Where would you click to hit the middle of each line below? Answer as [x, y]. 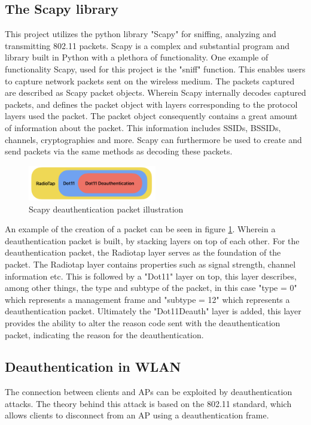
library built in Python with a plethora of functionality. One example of [137, 57]
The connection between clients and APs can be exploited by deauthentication [149, 392]
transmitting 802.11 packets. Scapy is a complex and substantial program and [147, 45]
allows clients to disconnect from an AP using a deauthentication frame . [137, 415]
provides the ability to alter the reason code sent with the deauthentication [143, 322]
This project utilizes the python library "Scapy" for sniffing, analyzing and [141, 34]
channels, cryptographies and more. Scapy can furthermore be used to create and [153, 139]
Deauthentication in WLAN [93, 367]
